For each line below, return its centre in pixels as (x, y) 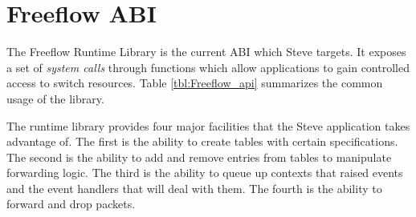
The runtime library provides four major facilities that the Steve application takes (208, 125)
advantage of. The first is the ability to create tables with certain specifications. (202, 141)
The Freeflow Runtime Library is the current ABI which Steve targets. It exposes (206, 52)
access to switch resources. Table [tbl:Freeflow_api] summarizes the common (195, 83)
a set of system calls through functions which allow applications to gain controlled (208, 67)
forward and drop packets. (71, 204)
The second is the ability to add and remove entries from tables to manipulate (199, 157)
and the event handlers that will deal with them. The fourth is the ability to (194, 188)
